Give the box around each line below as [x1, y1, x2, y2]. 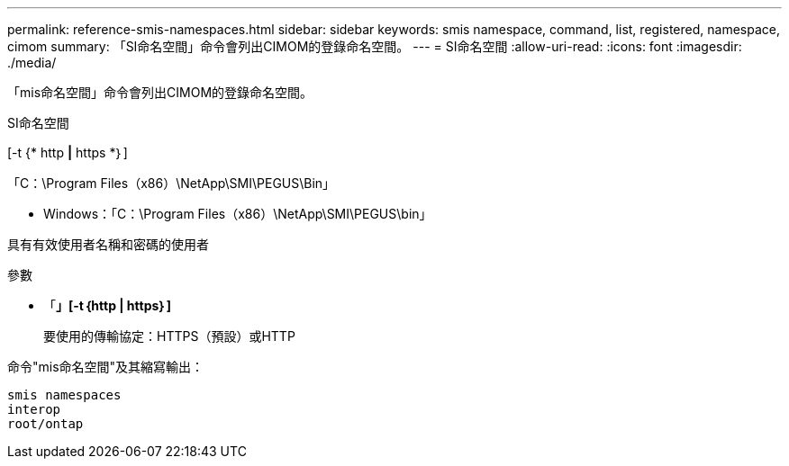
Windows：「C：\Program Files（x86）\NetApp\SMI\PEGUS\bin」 [43, 206, 432, 221]
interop [7, 402, 61, 417]
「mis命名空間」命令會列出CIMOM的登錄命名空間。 [7, 85, 313, 100]
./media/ [7, 55, 57, 70]
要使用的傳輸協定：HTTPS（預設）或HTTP [43, 328, 295, 344]
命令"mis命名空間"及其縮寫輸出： [7, 359, 204, 374]
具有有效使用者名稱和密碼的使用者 [7, 237, 209, 252]
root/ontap [7, 417, 84, 431]
